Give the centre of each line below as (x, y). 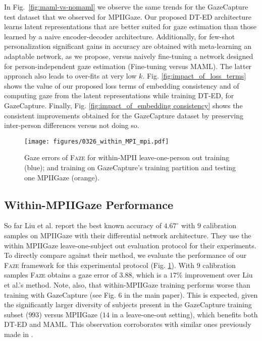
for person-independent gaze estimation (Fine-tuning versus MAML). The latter (128, 66)
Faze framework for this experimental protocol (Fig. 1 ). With (99, 265)
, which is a (150, 275)
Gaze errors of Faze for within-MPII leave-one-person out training (127, 157)
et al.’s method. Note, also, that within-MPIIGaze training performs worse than (127, 284)
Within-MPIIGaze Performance (89, 204)
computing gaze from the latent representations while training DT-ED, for (119, 95)
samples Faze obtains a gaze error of (61, 275)
